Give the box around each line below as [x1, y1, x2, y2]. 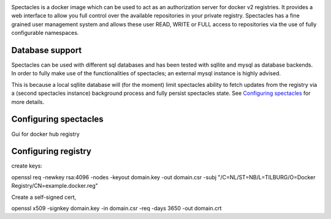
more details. [11, 98, 45, 105]
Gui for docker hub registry [11, 130, 80, 138]
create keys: [11, 162, 43, 169]
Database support [11, 45, 82, 55]
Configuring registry [11, 146, 92, 157]
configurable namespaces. [11, 29, 79, 37]
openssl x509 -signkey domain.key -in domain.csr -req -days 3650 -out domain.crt [11, 205, 222, 212]
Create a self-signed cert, [11, 193, 77, 201]
